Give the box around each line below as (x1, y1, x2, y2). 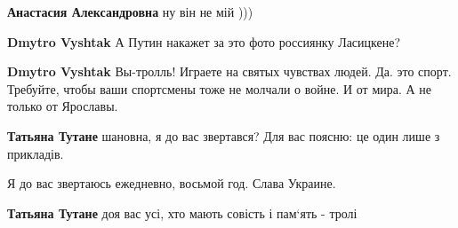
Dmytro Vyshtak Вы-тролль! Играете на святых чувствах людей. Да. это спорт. (7, 62, 452, 81)
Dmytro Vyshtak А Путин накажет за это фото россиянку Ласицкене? (7, 32, 401, 51)
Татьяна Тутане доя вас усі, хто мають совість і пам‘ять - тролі (7, 203, 358, 222)
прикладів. (7, 144, 64, 162)
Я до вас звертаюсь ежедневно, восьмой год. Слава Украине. (7, 174, 336, 193)
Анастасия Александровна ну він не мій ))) (7, 3, 253, 20)
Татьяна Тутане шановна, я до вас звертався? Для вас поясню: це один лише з (7, 126, 440, 145)
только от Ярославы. (7, 97, 118, 115)
